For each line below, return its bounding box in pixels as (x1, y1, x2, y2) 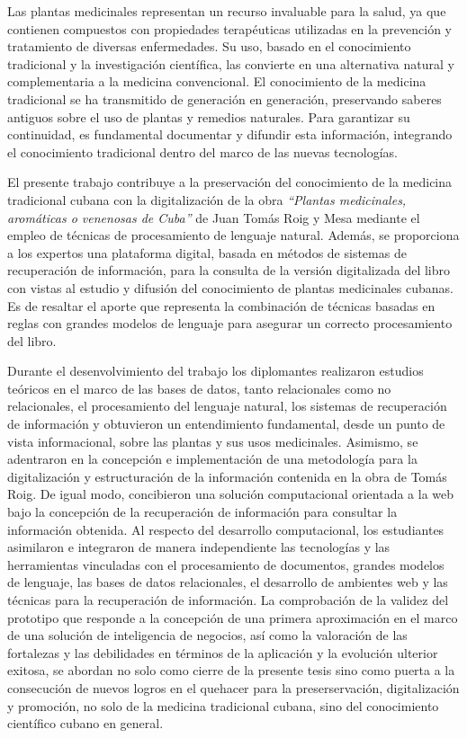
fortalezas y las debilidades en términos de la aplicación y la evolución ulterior (7, 643, 438, 662)
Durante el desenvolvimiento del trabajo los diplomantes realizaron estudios (7, 361, 424, 380)
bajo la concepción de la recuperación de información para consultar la (7, 502, 398, 521)
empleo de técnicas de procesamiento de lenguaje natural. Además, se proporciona (7, 226, 460, 245)
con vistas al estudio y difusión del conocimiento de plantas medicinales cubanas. (7, 278, 454, 297)
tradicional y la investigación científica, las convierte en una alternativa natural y (7, 54, 454, 73)
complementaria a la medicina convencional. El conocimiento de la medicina (7, 72, 427, 91)
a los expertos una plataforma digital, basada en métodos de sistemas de (7, 243, 407, 262)
